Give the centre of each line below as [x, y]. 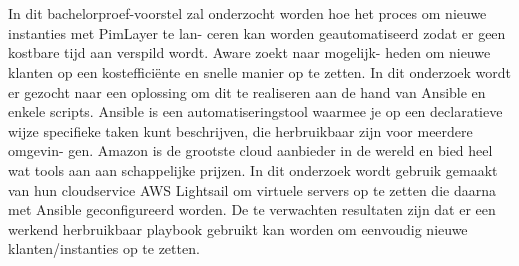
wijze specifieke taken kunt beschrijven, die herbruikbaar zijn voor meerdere [240, 130]
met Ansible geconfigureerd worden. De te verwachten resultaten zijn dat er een [252, 209]
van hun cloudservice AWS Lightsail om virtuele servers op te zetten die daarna [252, 189]
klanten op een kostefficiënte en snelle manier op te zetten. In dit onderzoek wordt [260, 71]
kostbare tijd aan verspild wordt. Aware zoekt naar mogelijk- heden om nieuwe [249, 52]
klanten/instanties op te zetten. [104, 248]
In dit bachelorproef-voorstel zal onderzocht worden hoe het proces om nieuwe [247, 13]
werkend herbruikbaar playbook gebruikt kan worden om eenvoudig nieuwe [238, 228]
